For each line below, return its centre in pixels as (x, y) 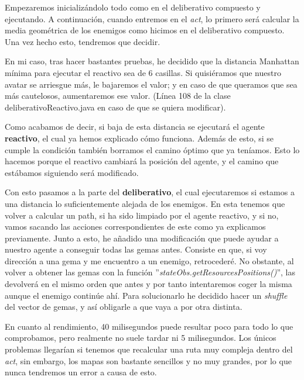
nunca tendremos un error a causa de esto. (81, 372)
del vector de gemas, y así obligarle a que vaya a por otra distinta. (124, 307)
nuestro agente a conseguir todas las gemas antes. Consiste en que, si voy (136, 249)
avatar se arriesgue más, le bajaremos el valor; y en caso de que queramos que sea (151, 84)
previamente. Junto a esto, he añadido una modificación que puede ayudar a (142, 238)
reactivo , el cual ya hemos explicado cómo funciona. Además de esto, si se (139, 138)
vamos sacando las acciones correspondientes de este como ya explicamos (135, 227)
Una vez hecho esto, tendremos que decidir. (83, 41)
